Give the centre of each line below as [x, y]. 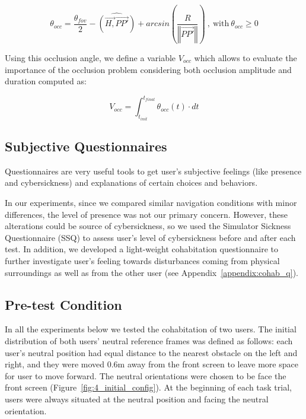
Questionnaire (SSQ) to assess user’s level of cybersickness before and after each [150, 237]
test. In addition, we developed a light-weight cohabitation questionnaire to [142, 249]
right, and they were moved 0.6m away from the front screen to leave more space [152, 364]
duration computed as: [46, 81]
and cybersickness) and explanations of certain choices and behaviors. [131, 182]
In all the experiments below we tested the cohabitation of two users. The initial [151, 329]
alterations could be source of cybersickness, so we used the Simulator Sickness [148, 226]
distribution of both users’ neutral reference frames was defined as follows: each [149, 341]
